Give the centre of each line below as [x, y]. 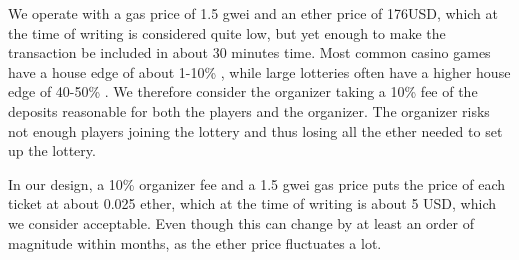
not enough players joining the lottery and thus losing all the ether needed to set [255, 130]
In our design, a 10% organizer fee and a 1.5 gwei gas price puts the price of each [256, 183]
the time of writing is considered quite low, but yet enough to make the [227, 32]
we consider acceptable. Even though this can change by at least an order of [241, 222]
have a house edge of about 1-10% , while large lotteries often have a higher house [259, 71]
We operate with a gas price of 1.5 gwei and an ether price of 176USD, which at [253, 13]
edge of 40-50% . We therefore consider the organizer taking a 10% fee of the [243, 91]
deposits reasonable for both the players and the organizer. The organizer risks [249, 110]
